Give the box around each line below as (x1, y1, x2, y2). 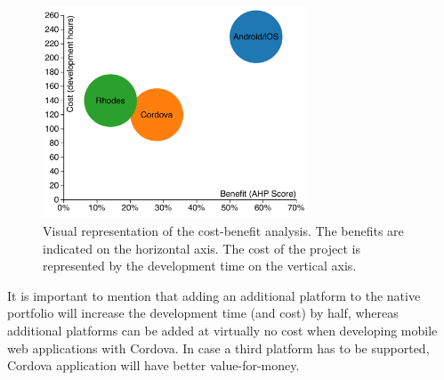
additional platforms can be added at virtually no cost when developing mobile (7, 320, 438, 339)
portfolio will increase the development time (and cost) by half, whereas (7, 303, 399, 322)
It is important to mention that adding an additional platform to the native (7, 286, 421, 304)
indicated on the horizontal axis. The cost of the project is (43, 239, 360, 257)
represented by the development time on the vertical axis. (43, 256, 357, 275)
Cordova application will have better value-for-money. (7, 356, 300, 375)
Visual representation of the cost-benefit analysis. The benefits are (43, 221, 404, 239)
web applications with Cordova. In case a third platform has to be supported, (7, 338, 430, 357)
